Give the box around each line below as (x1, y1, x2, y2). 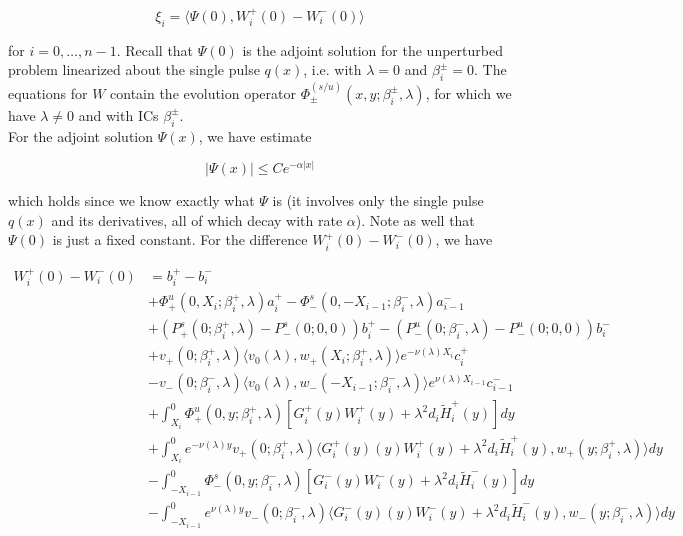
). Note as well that (355, 209, 475, 230)
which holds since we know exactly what (8, 190, 255, 211)
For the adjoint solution (8, 125, 154, 146)
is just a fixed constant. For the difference (52, 229, 308, 250)
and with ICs (78, 104, 159, 125)
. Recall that (116, 39, 194, 60)
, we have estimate (198, 125, 312, 146)
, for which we (425, 82, 512, 103)
